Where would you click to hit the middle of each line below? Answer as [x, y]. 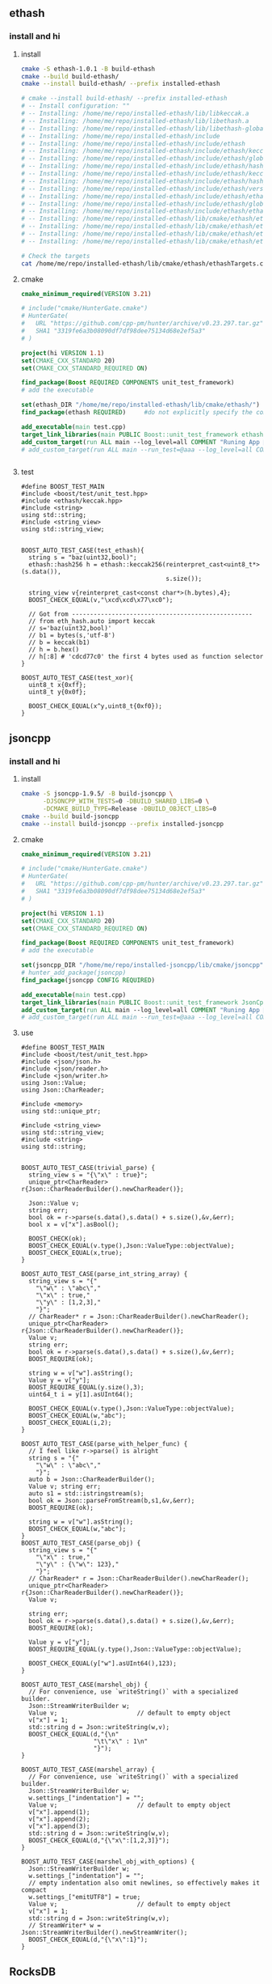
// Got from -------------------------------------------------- [140, 614]
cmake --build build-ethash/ [70, 76]
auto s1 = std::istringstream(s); [86, 1494]
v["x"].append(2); [59, 1820]
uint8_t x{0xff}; [58, 685]
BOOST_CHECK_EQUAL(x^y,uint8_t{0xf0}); [95, 706]
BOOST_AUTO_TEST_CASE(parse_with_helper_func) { [104, 1444]
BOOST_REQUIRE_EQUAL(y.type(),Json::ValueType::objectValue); [135, 1650]
